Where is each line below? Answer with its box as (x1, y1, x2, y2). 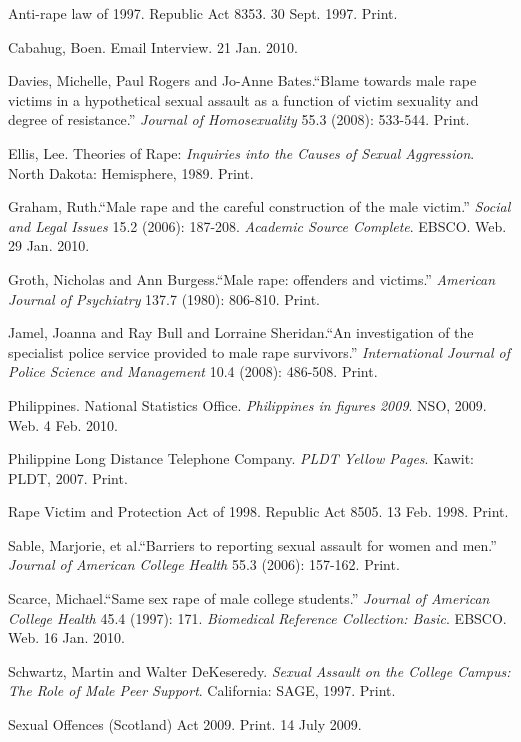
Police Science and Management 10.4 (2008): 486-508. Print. (8, 361, 378, 382)
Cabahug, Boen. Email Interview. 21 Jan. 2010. (8, 36, 298, 57)
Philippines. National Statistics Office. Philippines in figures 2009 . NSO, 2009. (8, 394, 487, 415)
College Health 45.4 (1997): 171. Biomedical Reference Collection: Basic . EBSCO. (8, 607, 507, 628)
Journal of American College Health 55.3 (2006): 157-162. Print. (8, 554, 400, 575)
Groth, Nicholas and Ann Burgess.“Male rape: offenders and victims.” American (8, 268, 496, 289)
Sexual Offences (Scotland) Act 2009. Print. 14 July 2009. (8, 714, 362, 735)
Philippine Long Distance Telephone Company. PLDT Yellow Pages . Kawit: (8, 448, 474, 469)
